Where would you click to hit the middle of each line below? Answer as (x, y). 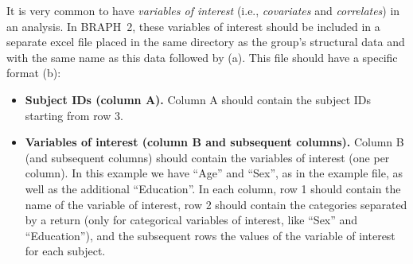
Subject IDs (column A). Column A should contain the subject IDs (198, 99)
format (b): (34, 73)
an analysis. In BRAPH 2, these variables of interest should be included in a (193, 26)
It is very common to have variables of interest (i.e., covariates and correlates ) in (203, 10)
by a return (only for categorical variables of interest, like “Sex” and (191, 220)
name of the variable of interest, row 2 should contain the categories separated (216, 204)
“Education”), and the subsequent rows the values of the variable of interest (210, 235)
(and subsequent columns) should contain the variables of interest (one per (207, 157)
